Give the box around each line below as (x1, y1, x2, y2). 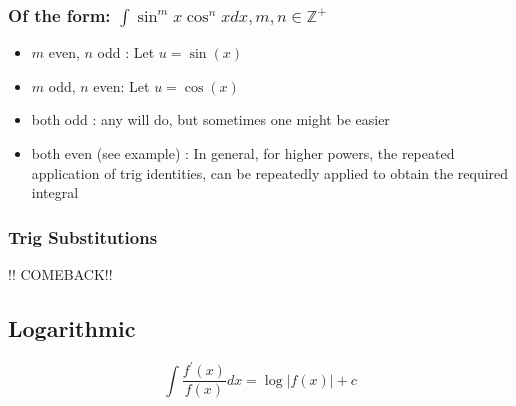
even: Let (93, 75, 150, 96)
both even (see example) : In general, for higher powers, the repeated (31, 143, 455, 164)
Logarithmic (8, 313, 136, 344)
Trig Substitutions (8, 224, 158, 249)
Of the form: (8, 2, 111, 27)
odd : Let (97, 42, 155, 63)
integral (31, 182, 79, 203)
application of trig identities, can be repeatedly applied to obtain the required (31, 162, 509, 183)
